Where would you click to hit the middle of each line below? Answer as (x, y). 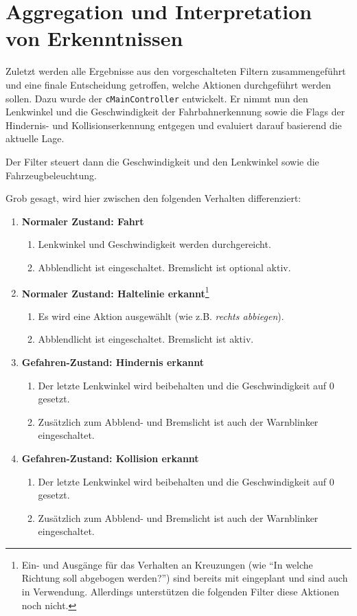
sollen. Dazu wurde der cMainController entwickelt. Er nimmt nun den (157, 98)
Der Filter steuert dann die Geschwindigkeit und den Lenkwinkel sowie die (162, 161)
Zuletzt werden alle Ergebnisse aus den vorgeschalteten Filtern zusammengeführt (176, 71)
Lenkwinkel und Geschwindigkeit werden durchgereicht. (154, 244)
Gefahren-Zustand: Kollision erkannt (110, 458)
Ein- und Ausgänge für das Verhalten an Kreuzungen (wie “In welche (167, 564)
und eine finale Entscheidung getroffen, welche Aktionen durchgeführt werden (169, 84)
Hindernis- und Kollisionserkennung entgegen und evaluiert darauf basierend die (174, 125)
